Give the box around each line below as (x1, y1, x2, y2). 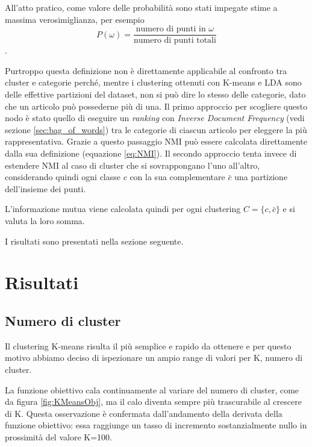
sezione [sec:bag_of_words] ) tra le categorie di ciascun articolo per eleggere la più (5, 123, 307, 136)
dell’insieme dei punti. (5, 182, 86, 195)
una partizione (234, 170, 288, 183)
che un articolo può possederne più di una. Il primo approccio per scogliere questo (5, 99, 308, 112)
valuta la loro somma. (5, 214, 85, 227)
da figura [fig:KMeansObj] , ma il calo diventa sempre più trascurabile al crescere (5, 395, 302, 408)
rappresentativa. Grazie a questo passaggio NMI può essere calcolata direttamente (5, 135, 307, 148)
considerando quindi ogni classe (5, 170, 121, 183)
